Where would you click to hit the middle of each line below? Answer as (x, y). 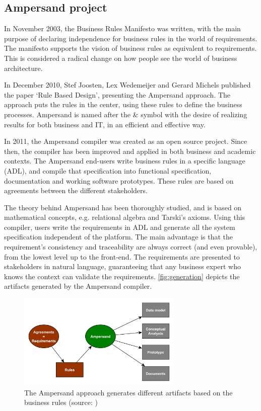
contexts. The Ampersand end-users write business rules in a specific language (125, 161)
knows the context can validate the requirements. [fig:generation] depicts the (122, 276)
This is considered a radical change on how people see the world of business (121, 58)
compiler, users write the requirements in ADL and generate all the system (120, 227)
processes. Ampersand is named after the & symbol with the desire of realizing (126, 114)
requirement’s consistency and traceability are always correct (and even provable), (131, 247)
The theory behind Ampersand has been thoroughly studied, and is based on (123, 207)
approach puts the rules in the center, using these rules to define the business (123, 104)
